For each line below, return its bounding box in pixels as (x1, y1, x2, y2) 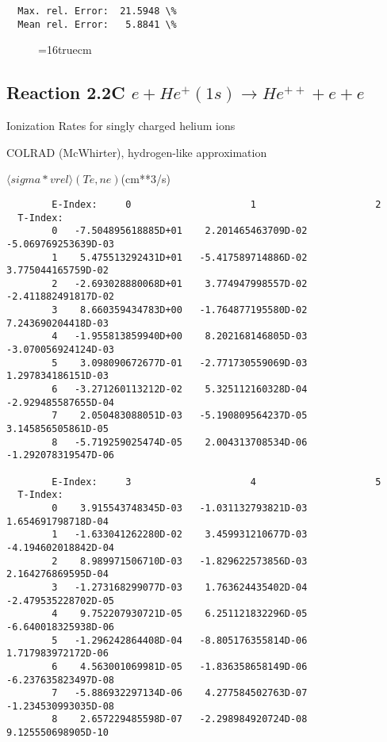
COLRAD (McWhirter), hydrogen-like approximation (6, 143, 267, 160)
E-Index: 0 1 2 (52, 198, 381, 210)
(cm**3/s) (121, 170, 171, 187)
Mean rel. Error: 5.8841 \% (17, 18, 177, 30)
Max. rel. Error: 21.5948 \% (17, 6, 177, 17)
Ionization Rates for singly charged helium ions (6, 117, 236, 134)
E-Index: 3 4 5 (52, 476, 381, 488)
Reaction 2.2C (6, 80, 125, 105)
